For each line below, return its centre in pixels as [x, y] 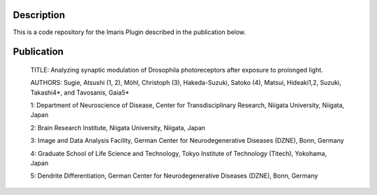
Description [39, 15]
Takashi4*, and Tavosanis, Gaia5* [80, 92]
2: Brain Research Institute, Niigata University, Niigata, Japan [118, 127]
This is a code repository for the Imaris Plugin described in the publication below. [130, 32]
